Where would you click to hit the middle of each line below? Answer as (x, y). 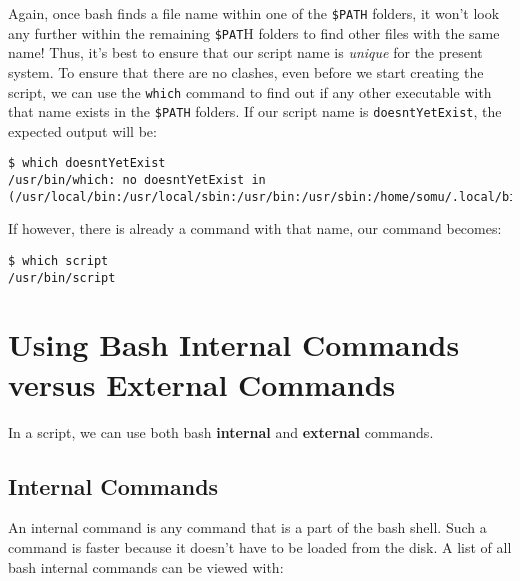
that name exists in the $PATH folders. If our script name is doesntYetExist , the (255, 111)
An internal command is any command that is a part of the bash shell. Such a (247, 527)
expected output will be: (82, 130)
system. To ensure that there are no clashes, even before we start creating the (246, 71)
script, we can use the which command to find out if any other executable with (250, 91)
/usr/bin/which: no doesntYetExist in (137, 180)
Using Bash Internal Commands (234, 344)
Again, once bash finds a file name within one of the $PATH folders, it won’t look (254, 13)
